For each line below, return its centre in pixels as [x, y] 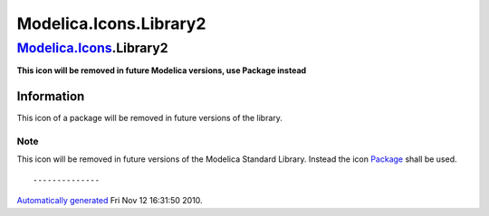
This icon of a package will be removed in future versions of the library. [149, 118]
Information [51, 96]
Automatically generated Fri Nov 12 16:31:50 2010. [110, 201]
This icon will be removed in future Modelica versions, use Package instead [162, 70]
